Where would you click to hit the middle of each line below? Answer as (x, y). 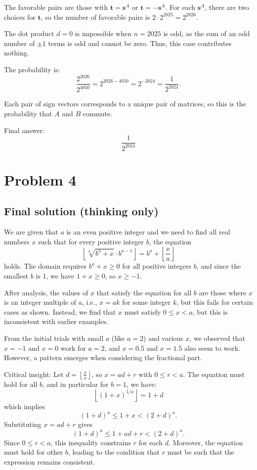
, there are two (227, 7)
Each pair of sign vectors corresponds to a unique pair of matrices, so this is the (125, 104)
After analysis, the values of (46, 292)
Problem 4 (40, 179)
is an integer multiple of (40, 302)
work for (73, 348)
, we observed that (217, 338)
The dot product (29, 33)
